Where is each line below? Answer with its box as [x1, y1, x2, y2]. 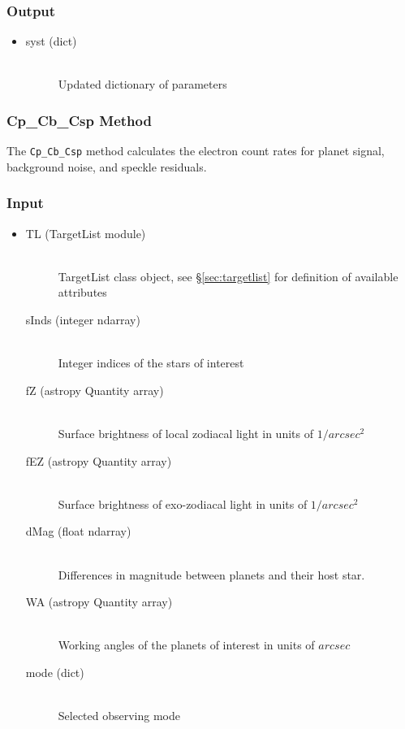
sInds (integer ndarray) [25, 311, 140, 328]
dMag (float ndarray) [25, 523, 131, 540]
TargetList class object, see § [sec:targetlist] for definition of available [58, 267, 399, 284]
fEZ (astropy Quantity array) [25, 452, 172, 469]
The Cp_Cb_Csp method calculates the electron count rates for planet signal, [6, 142, 385, 159]
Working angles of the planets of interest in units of [58, 636, 315, 653]
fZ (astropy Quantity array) [25, 381, 164, 398]
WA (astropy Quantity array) [25, 593, 173, 610]
